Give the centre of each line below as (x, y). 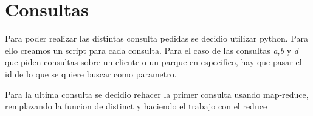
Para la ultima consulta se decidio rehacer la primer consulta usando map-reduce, (157, 94)
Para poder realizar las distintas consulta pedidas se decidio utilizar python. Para (156, 38)
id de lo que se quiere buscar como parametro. (91, 73)
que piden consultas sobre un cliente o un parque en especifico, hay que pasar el (153, 62)
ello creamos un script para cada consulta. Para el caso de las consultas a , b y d (152, 50)
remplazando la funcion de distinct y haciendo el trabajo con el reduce (136, 106)
